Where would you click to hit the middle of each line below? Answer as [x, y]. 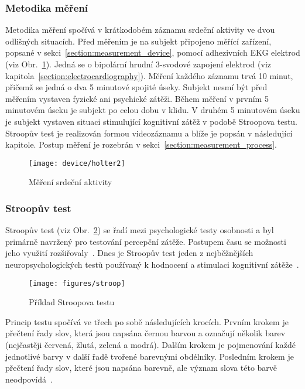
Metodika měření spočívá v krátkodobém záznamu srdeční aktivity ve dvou [140, 30]
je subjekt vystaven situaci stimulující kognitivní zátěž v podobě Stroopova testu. [152, 121]
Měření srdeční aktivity [71, 182]
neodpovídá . [29, 379]
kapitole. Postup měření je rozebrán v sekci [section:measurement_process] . [141, 144]
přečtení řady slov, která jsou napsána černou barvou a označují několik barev [145, 333]
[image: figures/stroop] [77, 283]
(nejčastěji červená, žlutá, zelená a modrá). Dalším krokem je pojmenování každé [150, 345]
